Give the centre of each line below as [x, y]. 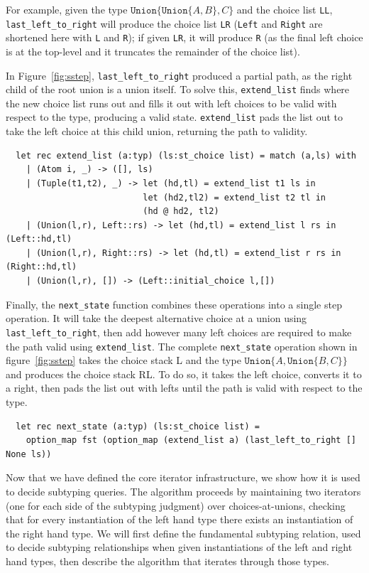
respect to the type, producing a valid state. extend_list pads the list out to [175, 117]
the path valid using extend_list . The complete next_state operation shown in [182, 346]
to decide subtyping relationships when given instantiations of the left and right [179, 547]
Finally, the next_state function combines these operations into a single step [174, 304]
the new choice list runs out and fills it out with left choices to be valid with [171, 103]
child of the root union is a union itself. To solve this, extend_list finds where [178, 89]
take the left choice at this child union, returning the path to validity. [157, 131]
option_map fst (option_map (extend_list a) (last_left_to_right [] [191, 440]
